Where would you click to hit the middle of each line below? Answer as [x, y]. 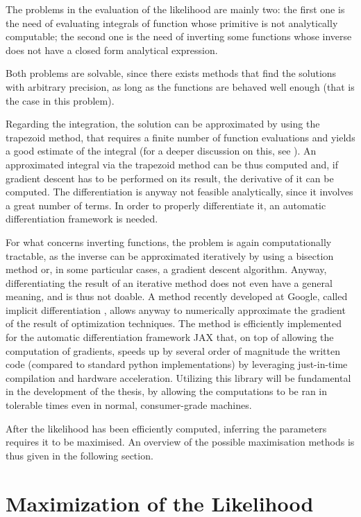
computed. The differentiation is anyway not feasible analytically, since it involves [179, 192]
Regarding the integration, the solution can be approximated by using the [163, 124]
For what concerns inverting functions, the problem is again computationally [169, 242]
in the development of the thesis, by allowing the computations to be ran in [167, 391]
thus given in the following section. [79, 455]
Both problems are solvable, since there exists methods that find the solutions [171, 73]
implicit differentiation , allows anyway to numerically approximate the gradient [176, 309]
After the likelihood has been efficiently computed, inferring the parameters [166, 428]
